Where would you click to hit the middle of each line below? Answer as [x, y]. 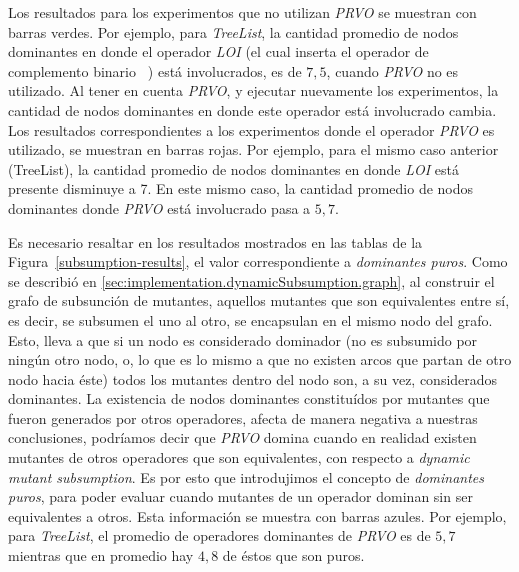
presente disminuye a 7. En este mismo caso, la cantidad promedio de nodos [241, 188]
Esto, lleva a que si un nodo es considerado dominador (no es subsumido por [243, 339]
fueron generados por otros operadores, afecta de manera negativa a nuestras [243, 417]
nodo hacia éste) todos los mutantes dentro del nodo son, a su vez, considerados [253, 378]
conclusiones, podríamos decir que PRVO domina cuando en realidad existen [242, 437]
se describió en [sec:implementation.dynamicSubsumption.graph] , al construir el [251, 280]
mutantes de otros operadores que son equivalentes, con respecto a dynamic [239, 457]
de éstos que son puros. [293, 555]
